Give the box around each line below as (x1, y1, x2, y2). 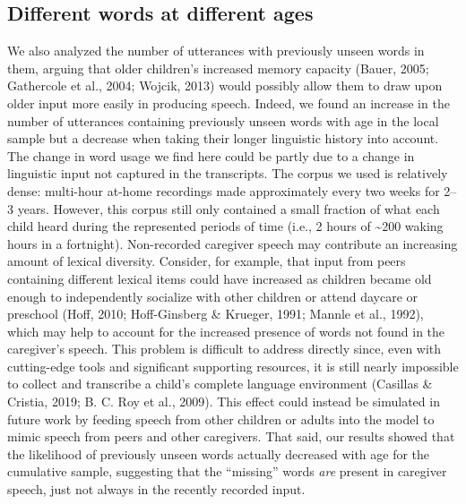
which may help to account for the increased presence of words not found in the (7, 321, 445, 340)
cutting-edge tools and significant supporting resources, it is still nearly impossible (7, 356, 459, 375)
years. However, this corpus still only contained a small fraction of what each (17, 199, 440, 218)
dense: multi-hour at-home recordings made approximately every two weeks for (7, 181, 440, 200)
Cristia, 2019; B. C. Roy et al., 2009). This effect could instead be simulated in (7, 392, 440, 411)
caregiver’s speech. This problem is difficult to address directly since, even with (7, 339, 442, 358)
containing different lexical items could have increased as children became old (7, 269, 432, 287)
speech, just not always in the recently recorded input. (7, 480, 306, 499)
